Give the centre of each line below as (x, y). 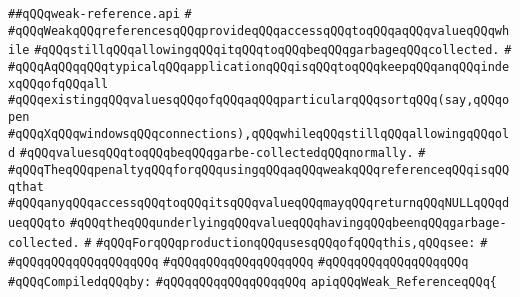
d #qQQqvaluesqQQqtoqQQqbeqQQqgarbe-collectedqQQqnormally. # (217, 153)
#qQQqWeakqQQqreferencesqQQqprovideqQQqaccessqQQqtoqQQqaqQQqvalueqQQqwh (259, 30)
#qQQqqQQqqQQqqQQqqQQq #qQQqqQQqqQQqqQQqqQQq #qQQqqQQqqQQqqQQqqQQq (238, 262)
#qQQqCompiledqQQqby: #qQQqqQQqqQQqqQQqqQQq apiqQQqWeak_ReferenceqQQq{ (253, 281)
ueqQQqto (37, 222)
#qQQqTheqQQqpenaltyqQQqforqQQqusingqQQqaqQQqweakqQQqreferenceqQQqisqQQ (259, 169)
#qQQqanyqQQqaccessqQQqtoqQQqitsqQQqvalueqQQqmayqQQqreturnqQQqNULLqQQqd (259, 203)
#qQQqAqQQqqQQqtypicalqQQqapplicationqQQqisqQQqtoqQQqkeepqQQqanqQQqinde (259, 66)
